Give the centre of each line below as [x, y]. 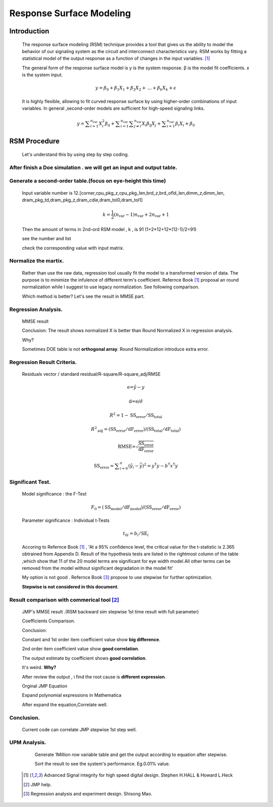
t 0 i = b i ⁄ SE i [136, 534]
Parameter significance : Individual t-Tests [66, 520]
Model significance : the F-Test [54, 494]
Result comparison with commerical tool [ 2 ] [64, 600]
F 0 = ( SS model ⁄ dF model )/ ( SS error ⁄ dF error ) [136, 508]
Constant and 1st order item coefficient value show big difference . [91, 639]
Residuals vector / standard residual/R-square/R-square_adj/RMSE [92, 374]
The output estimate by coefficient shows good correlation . [84, 658]
